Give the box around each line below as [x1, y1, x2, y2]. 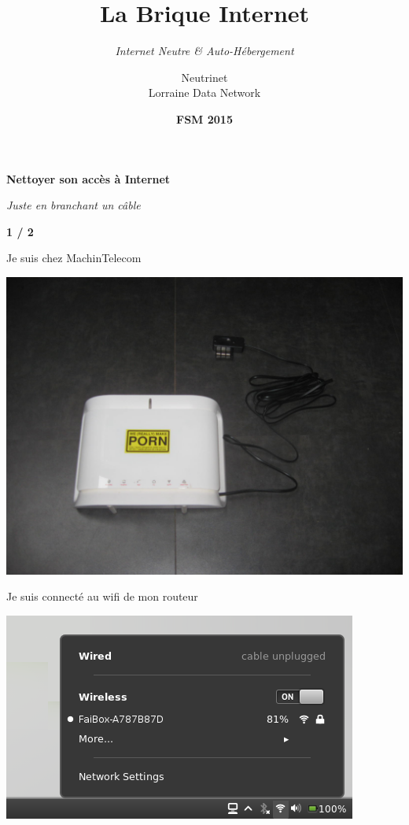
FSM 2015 [176, 110, 233, 127]
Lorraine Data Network [148, 84, 261, 101]
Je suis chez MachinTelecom [6, 250, 142, 266]
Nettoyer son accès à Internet [6, 170, 171, 187]
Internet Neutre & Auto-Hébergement [115, 43, 294, 59]
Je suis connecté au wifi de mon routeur [6, 588, 198, 605]
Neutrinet [181, 68, 228, 85]
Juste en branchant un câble [6, 197, 141, 213]
